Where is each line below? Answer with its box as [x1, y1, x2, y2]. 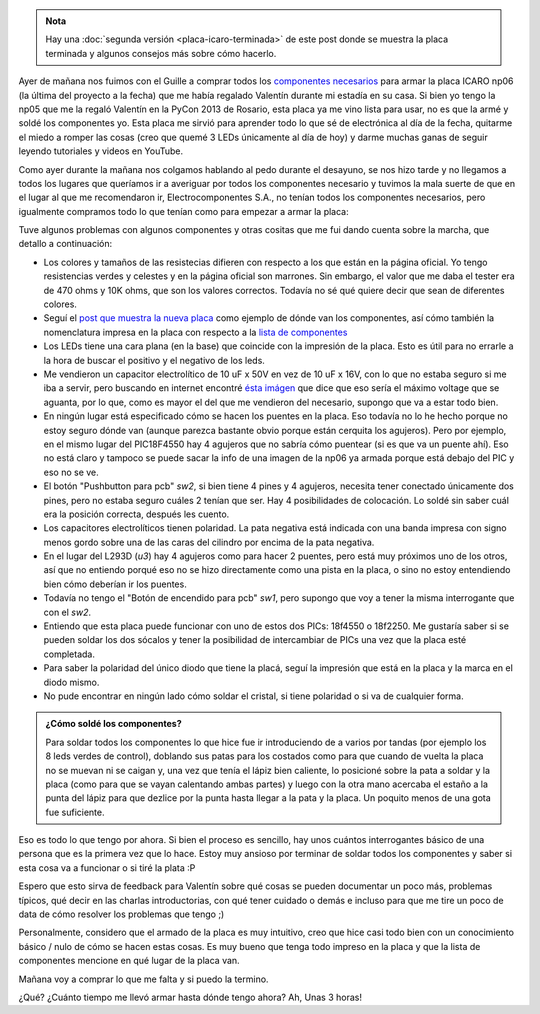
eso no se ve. [43, 466, 99, 478]
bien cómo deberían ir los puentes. [43, 578, 187, 590]
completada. [43, 648, 95, 660]
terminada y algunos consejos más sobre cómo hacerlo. [45, 47, 277, 59]
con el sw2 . [43, 606, 92, 618]
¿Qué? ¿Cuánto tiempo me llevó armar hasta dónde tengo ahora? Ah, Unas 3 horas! [18, 991, 362, 1003]
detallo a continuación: [18, 238, 113, 250]
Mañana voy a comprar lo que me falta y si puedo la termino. [18, 973, 269, 985]
